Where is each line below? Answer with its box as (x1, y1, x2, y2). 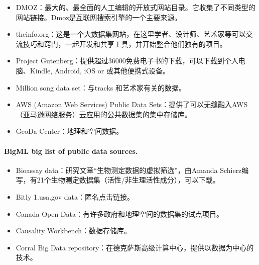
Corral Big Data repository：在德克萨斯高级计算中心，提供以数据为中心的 (16, 242, 254, 252)
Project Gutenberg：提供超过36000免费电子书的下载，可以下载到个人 (16, 55, 238, 66)
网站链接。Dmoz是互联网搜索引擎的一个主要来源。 (16, 12, 182, 22)
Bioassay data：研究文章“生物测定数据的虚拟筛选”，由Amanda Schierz (16, 164, 242, 175)
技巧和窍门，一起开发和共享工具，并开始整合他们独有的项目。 (23, 38, 227, 49)
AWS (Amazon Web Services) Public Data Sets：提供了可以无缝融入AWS (16, 99, 248, 110)
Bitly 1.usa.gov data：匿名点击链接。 (16, 191, 134, 202)
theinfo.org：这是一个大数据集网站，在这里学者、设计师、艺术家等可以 (16, 29, 246, 39)
